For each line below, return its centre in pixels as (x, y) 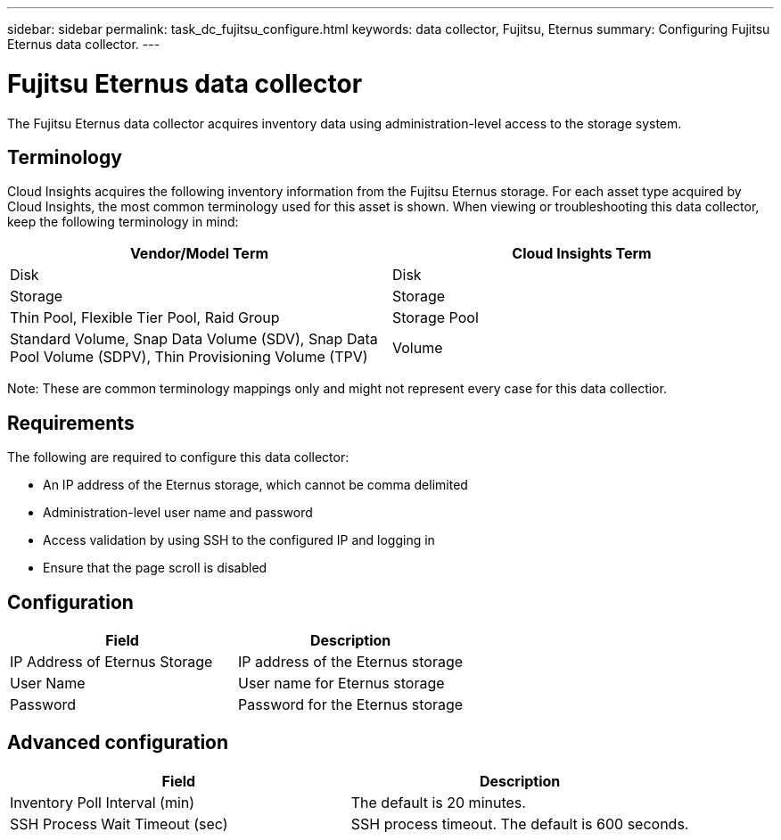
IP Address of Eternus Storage (111, 662)
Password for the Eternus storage (351, 705)
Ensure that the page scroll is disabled (155, 568)
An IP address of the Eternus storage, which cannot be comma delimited (255, 485)
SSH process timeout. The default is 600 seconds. (520, 824)
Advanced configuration (118, 743)
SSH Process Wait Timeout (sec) (119, 824)
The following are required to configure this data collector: (178, 457)
